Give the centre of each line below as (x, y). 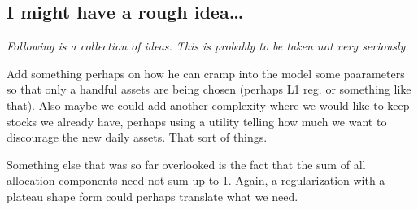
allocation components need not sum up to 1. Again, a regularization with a (196, 180)
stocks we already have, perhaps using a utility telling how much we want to (197, 121)
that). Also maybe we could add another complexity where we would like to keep (208, 105)
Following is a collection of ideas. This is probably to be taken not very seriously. (208, 46)
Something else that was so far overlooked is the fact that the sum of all (186, 164)
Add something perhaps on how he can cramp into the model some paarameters (206, 73)
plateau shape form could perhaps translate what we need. (152, 196)
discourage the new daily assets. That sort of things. (137, 137)
